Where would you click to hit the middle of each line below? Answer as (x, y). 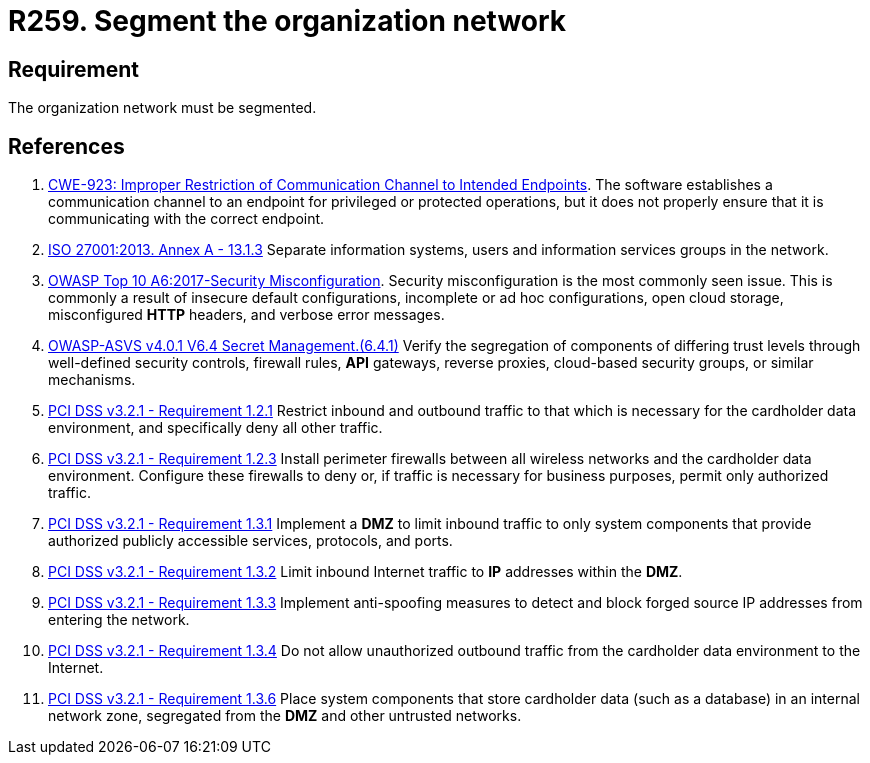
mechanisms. (92, 380)
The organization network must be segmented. (162, 108)
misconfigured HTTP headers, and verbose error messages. (246, 315)
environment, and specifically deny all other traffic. (215, 428)
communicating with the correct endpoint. (186, 219)
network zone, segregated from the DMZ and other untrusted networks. (285, 716)
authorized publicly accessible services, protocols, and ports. (250, 541)
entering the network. (119, 620)
